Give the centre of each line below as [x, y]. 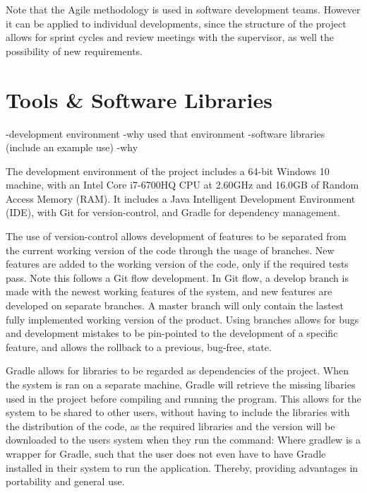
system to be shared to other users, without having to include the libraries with [178, 412]
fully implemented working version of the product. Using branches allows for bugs [182, 319]
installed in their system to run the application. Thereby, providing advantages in [182, 467]
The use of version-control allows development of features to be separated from [176, 236]
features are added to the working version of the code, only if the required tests [177, 264]
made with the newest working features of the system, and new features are [169, 291]
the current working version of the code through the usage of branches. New [170, 250]
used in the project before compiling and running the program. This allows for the [183, 398]
